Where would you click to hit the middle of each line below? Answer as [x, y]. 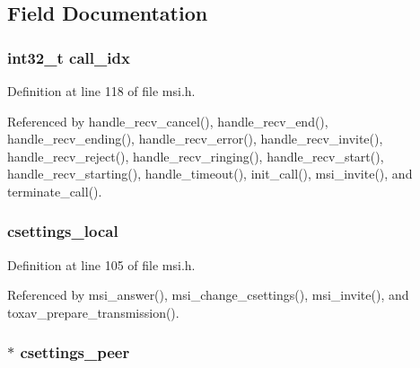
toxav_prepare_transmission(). [93, 312]
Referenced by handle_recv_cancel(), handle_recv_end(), [168, 121]
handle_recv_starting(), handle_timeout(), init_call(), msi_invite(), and [210, 174]
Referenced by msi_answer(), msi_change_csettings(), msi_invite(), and [208, 295]
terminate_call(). [55, 191]
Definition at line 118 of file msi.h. [101, 91]
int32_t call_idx [69, 57]
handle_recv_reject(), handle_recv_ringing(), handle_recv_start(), [196, 156]
